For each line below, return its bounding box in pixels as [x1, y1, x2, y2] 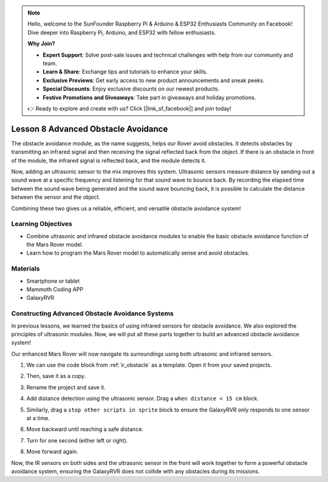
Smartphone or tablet [26, 277, 80, 284]
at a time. [26, 415, 50, 422]
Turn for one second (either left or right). [26, 436, 128, 444]
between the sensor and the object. [11, 193, 100, 201]
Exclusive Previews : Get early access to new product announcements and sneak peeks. [43, 77, 265, 84]
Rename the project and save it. [26, 384, 106, 391]
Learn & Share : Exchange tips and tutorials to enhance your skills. [43, 68, 208, 75]
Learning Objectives [11, 219, 73, 228]
